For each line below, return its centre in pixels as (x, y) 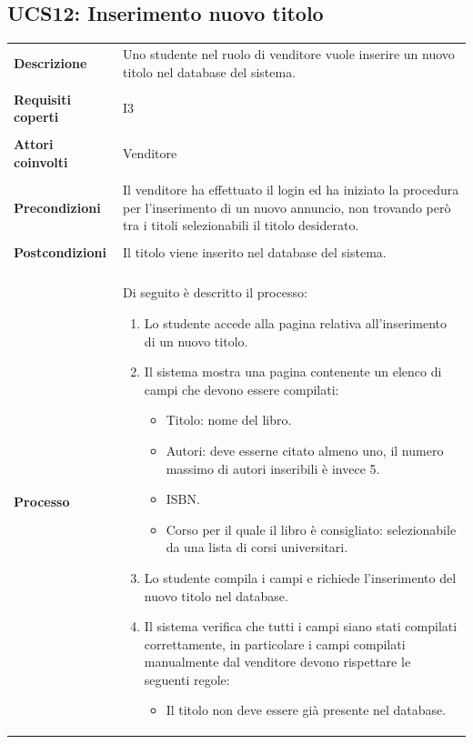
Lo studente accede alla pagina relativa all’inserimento (295, 322)
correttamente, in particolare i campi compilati (275, 643)
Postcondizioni (60, 252)
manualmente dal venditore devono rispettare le (277, 662)
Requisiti (42, 99)
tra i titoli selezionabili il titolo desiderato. (241, 225)
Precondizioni (57, 207)
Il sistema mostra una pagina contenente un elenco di (293, 372)
